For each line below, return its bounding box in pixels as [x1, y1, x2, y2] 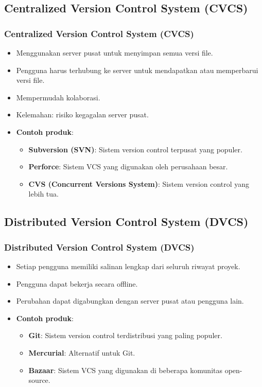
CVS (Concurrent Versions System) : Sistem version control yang [28, 178, 250, 189]
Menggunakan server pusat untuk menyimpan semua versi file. [16, 47, 213, 58]
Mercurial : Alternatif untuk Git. [28, 347, 135, 358]
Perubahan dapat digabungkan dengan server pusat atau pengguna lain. [16, 295, 244, 306]
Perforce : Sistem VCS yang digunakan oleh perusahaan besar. [28, 161, 228, 172]
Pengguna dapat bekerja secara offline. [16, 278, 138, 289]
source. [28, 375, 50, 385]
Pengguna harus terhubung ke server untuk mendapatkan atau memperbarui [16, 64, 258, 75]
